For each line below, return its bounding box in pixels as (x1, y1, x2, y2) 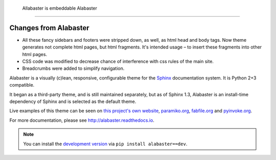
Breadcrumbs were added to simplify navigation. (22, 65, 125, 71)
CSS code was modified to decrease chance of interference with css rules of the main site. (22, 59, 214, 65)
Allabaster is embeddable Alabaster (22, 5, 97, 11)
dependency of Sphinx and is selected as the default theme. (9, 98, 136, 104)
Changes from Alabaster (9, 23, 89, 32)
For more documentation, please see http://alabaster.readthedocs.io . (9, 117, 154, 123)
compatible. (9, 82, 35, 88)
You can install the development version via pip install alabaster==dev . (23, 141, 188, 147)
